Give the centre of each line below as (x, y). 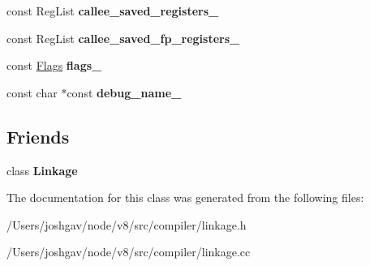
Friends (38, 136)
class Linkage (42, 170)
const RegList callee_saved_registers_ (113, 11)
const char (32, 92)
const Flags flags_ (54, 65)
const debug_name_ (124, 92)
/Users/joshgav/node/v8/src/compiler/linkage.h (127, 224)
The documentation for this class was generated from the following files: (185, 197)
